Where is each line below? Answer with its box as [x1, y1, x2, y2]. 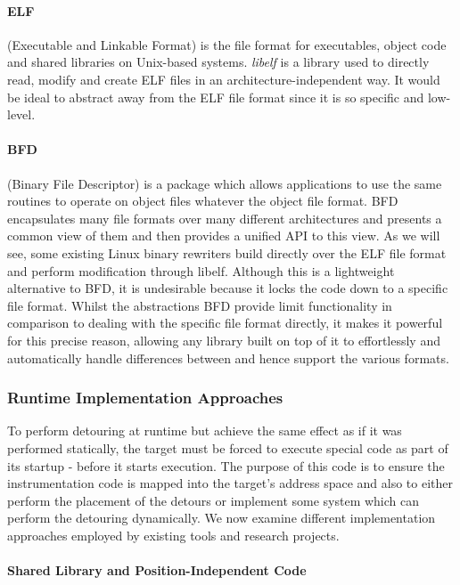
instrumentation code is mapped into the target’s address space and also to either [7, 474, 454, 492]
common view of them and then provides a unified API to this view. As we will [7, 226, 440, 245]
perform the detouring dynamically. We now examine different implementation [7, 508, 436, 527]
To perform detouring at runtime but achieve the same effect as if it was [7, 421, 402, 440]
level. [7, 105, 36, 124]
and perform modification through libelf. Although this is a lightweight [7, 261, 395, 280]
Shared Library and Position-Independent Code [7, 561, 307, 580]
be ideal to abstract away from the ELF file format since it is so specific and [7, 87, 424, 106]
